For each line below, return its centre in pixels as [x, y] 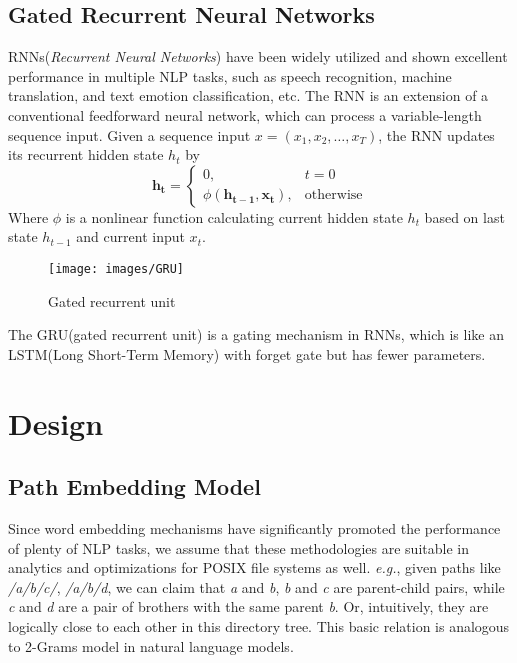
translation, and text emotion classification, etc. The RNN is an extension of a [248, 95]
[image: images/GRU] [116, 268]
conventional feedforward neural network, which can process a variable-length [245, 114]
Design [56, 422]
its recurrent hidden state [86, 154]
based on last [464, 216]
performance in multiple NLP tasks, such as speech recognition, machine [230, 75]
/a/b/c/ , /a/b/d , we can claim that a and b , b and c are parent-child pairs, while [256, 586]
